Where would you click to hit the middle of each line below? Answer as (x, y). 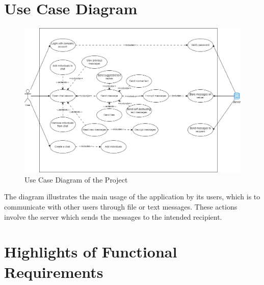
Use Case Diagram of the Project (76, 179)
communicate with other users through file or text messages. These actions (121, 206)
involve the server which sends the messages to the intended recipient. (113, 216)
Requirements (54, 271)
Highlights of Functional (91, 252)
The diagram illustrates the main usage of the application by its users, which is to (132, 197)
